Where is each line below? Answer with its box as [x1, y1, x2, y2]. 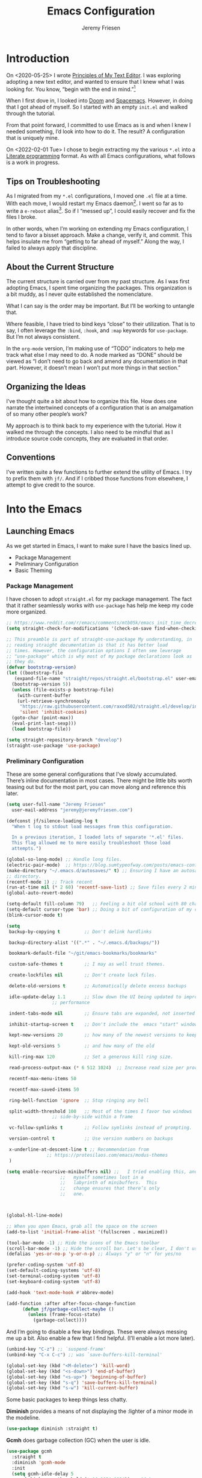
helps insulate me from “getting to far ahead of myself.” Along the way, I [6, 238, 185, 245]
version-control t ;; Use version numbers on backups [8, 1136, 173, 1142]
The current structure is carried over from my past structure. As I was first [6, 278, 190, 285]
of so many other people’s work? [6, 410, 87, 418]
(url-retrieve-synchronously [17, 698, 90, 704]
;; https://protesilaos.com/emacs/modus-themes [46, 1152, 168, 1158]
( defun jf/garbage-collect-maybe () [22, 1306, 114, 1312]
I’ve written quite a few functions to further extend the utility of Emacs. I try [6, 468, 192, 476]
